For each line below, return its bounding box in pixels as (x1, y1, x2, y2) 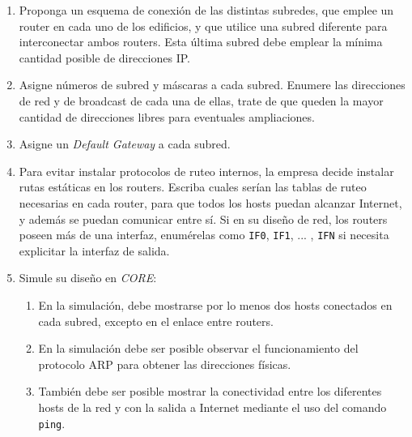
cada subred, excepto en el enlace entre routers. (38, 312, 274, 329)
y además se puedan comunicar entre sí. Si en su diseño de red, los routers (19, 210, 388, 227)
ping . (38, 414, 66, 431)
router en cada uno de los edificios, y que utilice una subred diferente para (19, 17, 388, 34)
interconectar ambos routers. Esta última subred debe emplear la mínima (19, 33, 383, 50)
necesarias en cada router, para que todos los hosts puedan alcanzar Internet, (19, 194, 402, 211)
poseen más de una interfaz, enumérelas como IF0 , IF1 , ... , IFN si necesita (19, 226, 389, 243)
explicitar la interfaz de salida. (19, 242, 170, 259)
